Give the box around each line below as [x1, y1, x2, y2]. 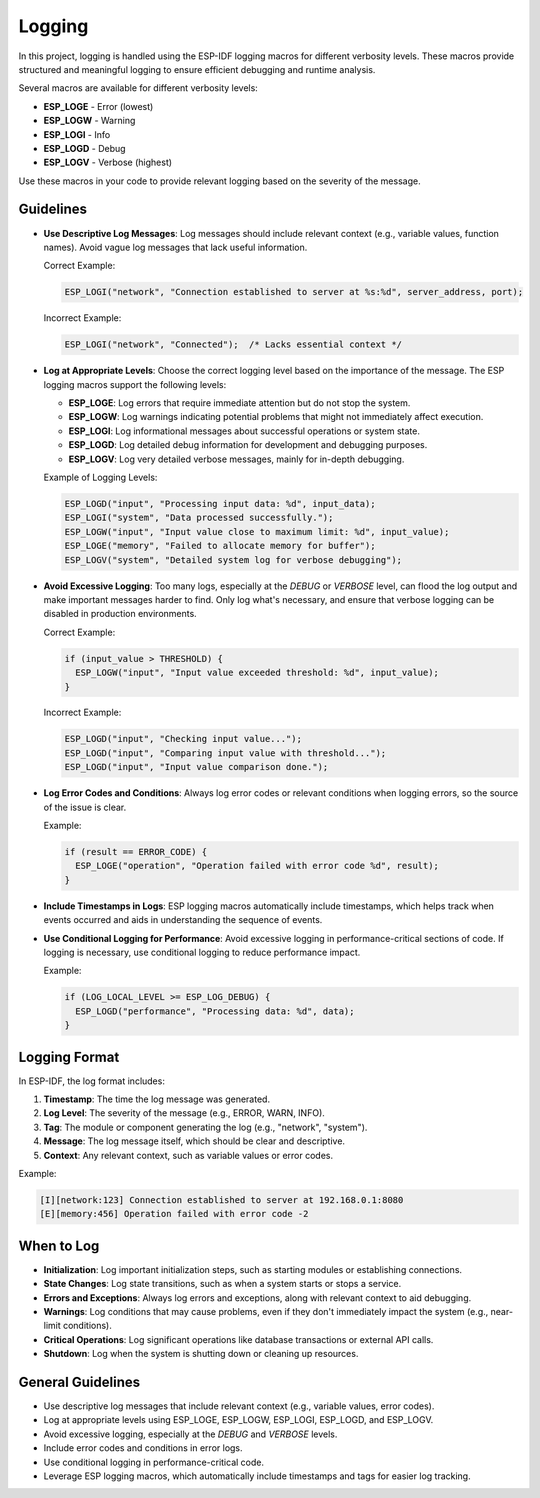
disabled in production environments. [43, 608, 197, 620]
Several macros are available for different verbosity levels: [18, 82, 259, 94]
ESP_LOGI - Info [43, 128, 111, 140]
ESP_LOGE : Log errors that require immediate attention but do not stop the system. [68, 397, 411, 409]
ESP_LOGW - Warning [43, 115, 136, 127]
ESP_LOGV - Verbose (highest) [43, 156, 173, 169]
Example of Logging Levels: [43, 471, 158, 484]
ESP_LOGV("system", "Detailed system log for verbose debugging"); [64, 554, 403, 565]
